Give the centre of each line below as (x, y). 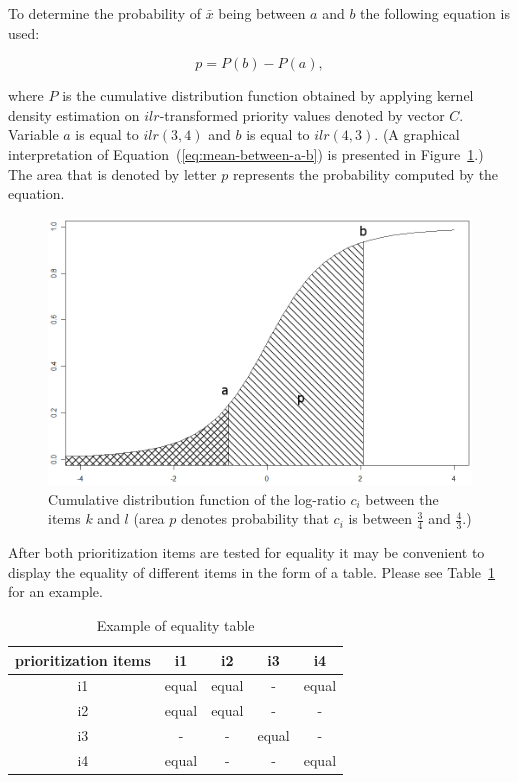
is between (380, 518)
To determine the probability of (104, 13)
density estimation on (74, 114)
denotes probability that (254, 518)
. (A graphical (417, 134)
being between (262, 13)
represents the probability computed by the (365, 173)
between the (402, 498)
